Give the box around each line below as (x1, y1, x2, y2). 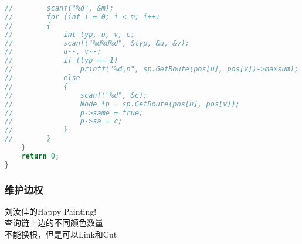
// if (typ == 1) (5, 56, 118, 65)
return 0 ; (21, 152, 60, 160)
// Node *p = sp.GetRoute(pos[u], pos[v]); (5, 99, 240, 108)
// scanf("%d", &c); (5, 91, 148, 99)
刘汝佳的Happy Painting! (5, 205, 97, 217)
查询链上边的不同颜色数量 (5, 216, 103, 229)
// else (5, 74, 80, 82)
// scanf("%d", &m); (5, 4, 114, 12)
